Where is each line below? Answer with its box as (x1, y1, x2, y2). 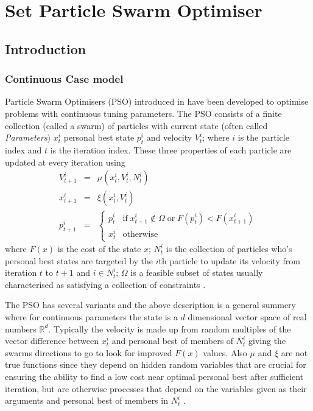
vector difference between (5, 334, 99, 347)
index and (5, 143, 42, 156)
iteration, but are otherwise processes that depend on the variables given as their (5, 382, 307, 395)
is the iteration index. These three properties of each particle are (50, 143, 292, 156)
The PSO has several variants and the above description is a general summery (5, 298, 296, 311)
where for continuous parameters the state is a (5, 311, 178, 323)
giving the (248, 334, 286, 347)
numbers (5, 322, 37, 335)
